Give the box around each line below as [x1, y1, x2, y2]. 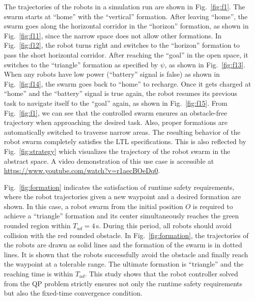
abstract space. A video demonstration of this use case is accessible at [4, 155, 214, 166]
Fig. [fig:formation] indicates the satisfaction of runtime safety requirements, [4, 181, 235, 192]
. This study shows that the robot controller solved [85, 269, 238, 279]
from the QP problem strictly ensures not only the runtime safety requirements [4, 278, 243, 288]
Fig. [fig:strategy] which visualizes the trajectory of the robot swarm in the [4, 146, 230, 156]
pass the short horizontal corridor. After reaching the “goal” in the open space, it [4, 49, 249, 60]
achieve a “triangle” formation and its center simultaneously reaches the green [4, 211, 239, 221]
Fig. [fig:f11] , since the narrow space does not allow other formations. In [4, 30, 222, 40]
